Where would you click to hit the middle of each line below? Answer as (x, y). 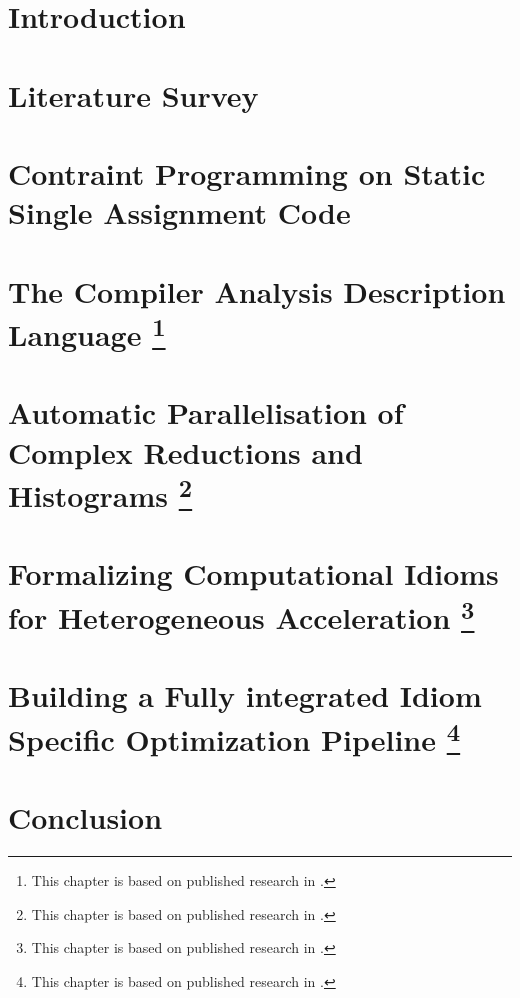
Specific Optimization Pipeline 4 (234, 736)
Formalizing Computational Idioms (253, 573)
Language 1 (87, 332)
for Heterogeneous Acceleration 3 (241, 614)
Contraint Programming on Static (247, 172)
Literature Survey (133, 94)
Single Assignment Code (179, 212)
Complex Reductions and (185, 451)
